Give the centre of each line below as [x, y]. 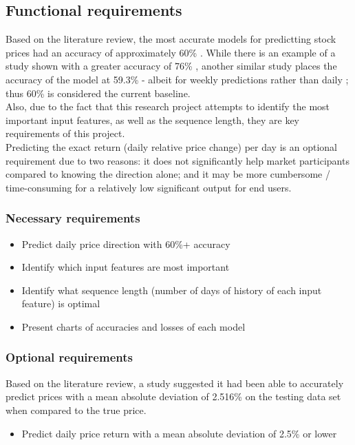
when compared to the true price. [76, 410]
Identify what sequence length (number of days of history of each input [172, 290]
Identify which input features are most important [126, 267]
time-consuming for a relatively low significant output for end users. [149, 187]
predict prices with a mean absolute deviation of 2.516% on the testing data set [173, 396]
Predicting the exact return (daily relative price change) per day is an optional [171, 146]
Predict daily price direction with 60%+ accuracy [126, 244]
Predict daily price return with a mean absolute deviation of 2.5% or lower [179, 433]
